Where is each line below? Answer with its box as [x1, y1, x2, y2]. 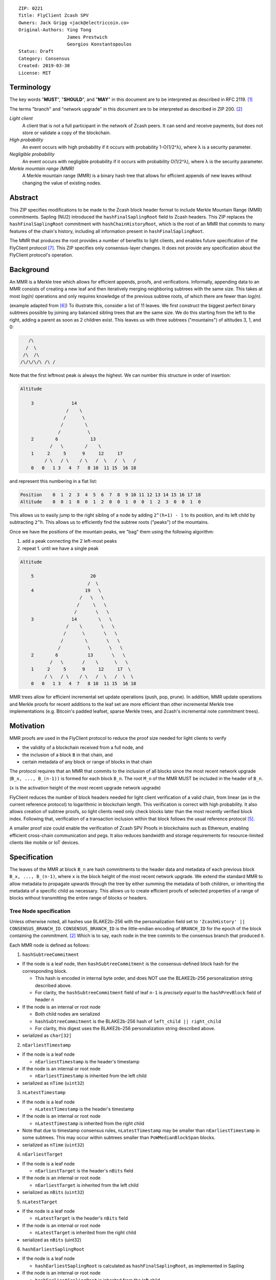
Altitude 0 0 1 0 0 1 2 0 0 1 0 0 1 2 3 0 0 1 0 [20, 499, 201, 504]
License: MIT [18, 70, 51, 76]
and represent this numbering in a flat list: [9, 478, 97, 484]
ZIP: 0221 [18, 6, 43, 11]
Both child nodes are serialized [35, 1011, 100, 1017]
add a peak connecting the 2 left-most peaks [22, 538, 117, 544]
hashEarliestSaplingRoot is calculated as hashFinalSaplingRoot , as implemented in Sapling [35, 1263, 244, 1269]
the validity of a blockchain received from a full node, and [22, 744, 144, 751]
